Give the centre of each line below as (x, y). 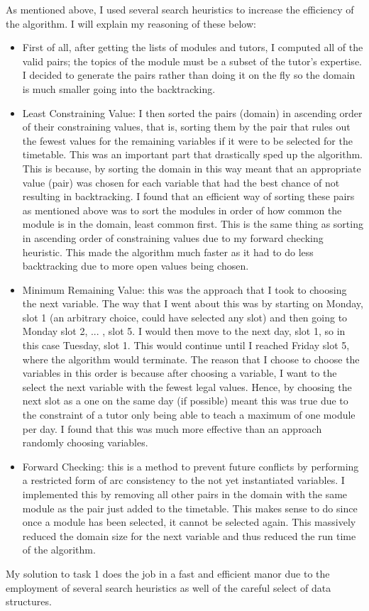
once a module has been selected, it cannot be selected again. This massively (189, 522)
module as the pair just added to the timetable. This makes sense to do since (190, 508)
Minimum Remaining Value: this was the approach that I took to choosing (184, 289)
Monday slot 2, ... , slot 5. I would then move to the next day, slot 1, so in (184, 331)
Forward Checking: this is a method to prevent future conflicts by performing (191, 466)
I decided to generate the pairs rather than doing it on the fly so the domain (189, 75)
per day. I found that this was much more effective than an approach (172, 428)
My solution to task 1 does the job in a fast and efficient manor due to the (168, 573)
